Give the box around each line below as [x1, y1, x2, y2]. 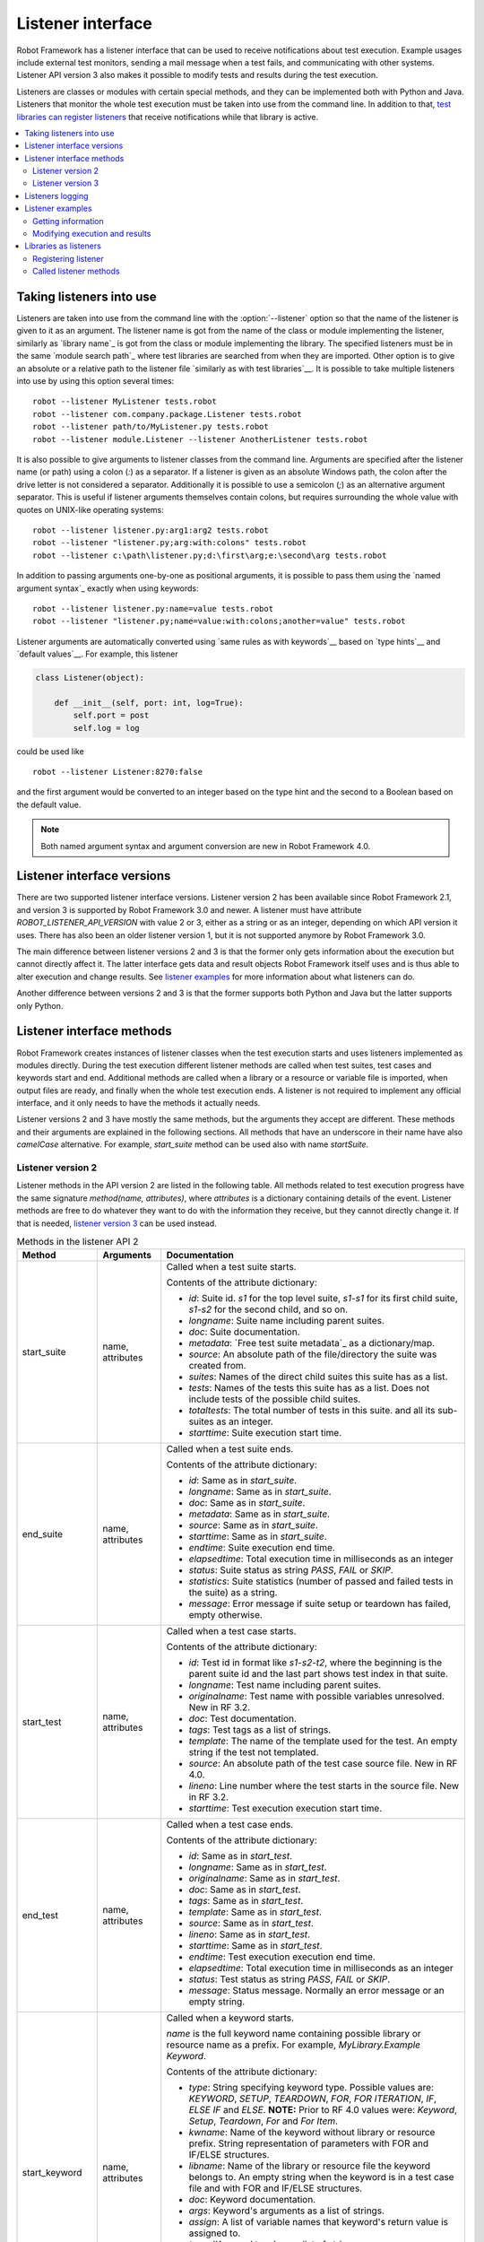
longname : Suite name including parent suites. [188, 1315, 385, 1327]
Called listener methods [32, 265, 120, 277]
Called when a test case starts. [166, 1625, 297, 1638]
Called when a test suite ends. [166, 1443, 294, 1456]
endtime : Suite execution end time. [188, 1542, 335, 1554]
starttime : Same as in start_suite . [188, 1530, 327, 1542]
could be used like [16, 745, 84, 757]
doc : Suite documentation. [188, 1325, 300, 1338]
